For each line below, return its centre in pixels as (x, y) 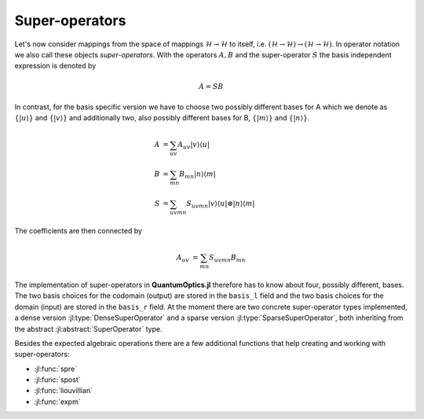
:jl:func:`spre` (56, 369)
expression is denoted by (55, 66)
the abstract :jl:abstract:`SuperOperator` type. (88, 329)
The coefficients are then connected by (79, 231)
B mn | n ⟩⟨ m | (197, 175)
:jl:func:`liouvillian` (64, 391)
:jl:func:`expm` (57, 402)
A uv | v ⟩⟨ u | (194, 145)
